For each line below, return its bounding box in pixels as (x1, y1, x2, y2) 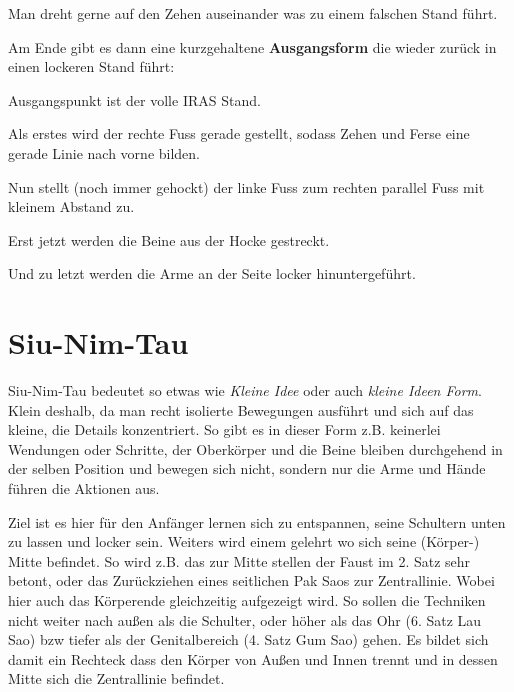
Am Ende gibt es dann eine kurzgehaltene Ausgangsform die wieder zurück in (8, 36, 497, 57)
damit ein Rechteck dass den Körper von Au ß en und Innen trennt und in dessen (8, 648, 498, 669)
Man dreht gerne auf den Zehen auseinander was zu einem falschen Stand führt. (8, 3, 498, 23)
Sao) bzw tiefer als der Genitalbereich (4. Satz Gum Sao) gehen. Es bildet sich (8, 629, 489, 650)
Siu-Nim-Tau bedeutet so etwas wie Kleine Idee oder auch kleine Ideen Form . (8, 380, 482, 401)
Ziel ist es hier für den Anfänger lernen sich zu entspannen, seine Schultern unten (8, 511, 506, 532)
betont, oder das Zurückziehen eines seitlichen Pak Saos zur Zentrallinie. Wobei (8, 570, 495, 591)
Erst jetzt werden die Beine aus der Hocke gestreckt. (8, 229, 330, 250)
